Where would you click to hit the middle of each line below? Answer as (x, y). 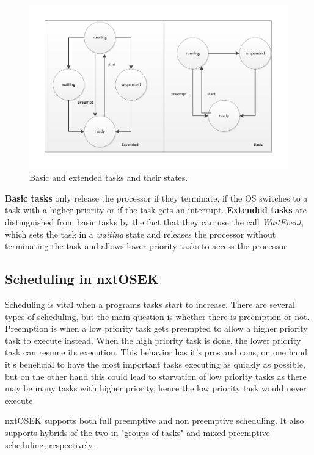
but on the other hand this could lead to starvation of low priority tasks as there (156, 376)
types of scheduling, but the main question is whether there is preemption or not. (157, 316)
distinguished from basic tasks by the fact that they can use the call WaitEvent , (155, 222)
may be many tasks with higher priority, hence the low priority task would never (156, 388)
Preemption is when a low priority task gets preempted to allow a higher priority (156, 328)
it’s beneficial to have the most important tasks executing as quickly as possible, (155, 364)
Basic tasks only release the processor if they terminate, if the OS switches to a (156, 198)
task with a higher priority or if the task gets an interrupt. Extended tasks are (156, 210)
